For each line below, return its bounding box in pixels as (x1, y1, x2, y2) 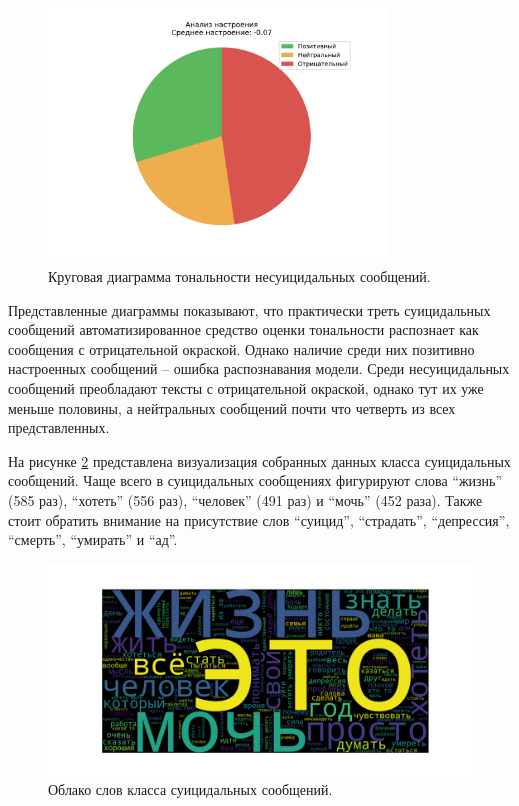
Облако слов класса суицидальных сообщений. (48, 779, 333, 800)
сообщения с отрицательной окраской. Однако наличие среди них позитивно (8, 338, 475, 359)
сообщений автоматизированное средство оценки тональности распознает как (8, 319, 479, 340)
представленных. (8, 417, 110, 438)
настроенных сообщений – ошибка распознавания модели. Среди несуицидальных (8, 358, 510, 379)
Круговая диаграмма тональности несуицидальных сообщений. (48, 265, 431, 286)
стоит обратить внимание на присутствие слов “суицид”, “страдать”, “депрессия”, (8, 509, 510, 530)
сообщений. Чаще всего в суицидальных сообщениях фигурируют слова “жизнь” (8, 470, 503, 491)
